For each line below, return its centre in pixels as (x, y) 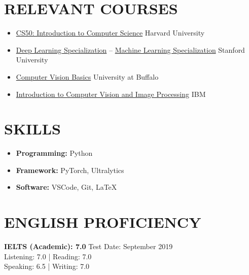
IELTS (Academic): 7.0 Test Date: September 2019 (88, 246)
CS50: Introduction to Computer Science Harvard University (110, 33)
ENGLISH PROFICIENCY (103, 222)
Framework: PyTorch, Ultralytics (70, 170)
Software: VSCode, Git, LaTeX (66, 187)
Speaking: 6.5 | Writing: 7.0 (47, 266)
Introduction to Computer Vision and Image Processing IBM (111, 94)
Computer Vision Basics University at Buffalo (87, 76)
